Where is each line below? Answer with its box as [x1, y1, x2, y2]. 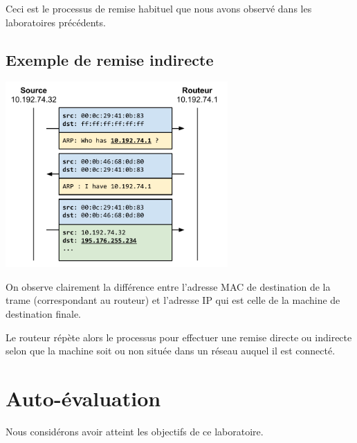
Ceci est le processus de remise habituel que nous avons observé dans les [6, 1, 312, 15]
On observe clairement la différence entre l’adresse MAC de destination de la [6, 279, 331, 293]
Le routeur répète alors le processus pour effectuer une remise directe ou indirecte [6, 329, 352, 344]
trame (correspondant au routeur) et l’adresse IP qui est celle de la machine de [6, 293, 340, 307]
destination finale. [6, 307, 81, 321]
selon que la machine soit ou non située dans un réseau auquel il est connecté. [6, 343, 336, 358]
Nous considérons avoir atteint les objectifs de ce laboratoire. [6, 424, 264, 438]
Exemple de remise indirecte [6, 48, 214, 70]
